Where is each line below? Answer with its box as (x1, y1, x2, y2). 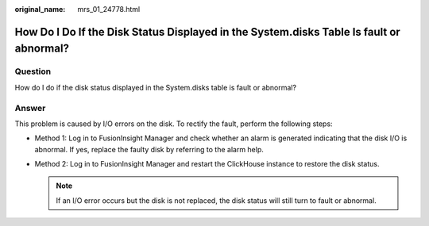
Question (14, 66, 52, 77)
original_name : (14, 5, 66, 13)
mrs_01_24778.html (77, 5, 141, 13)
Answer (14, 102, 46, 113)
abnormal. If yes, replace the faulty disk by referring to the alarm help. (34, 144, 264, 154)
